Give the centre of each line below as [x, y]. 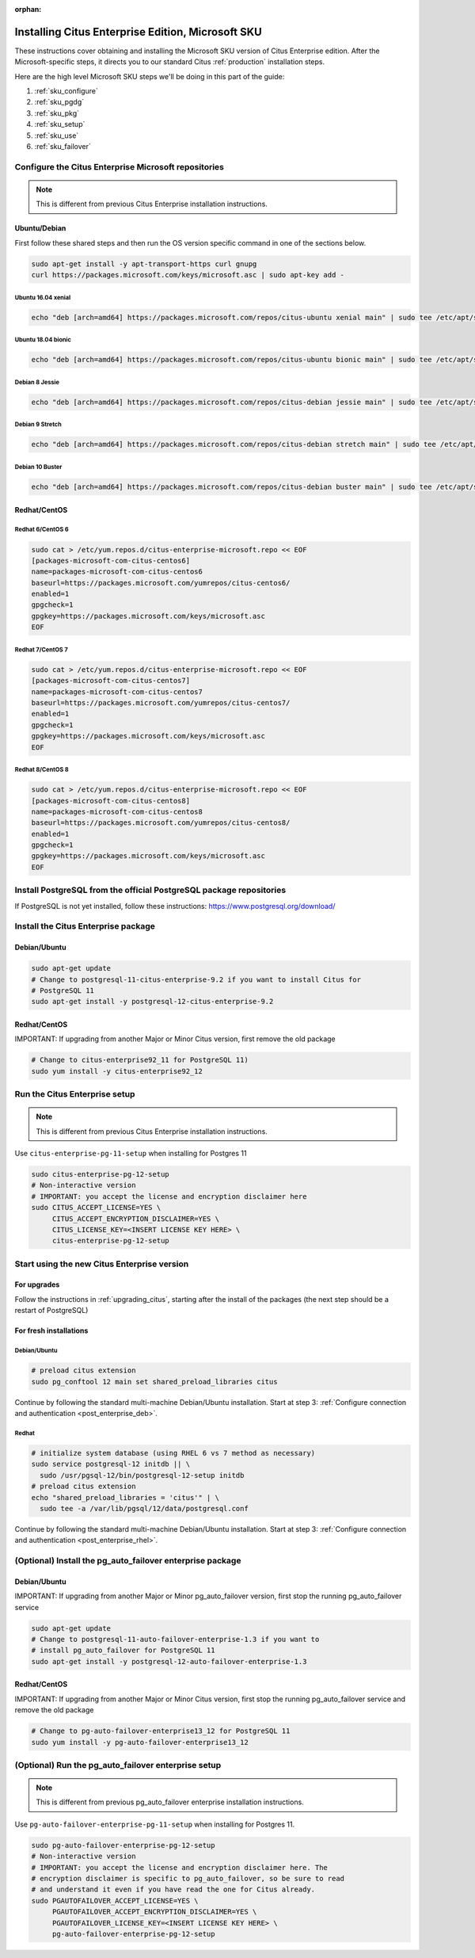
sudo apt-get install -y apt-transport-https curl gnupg [144, 264]
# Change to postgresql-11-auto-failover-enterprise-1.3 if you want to [175, 1639]
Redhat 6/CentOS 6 [42, 530]
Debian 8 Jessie [37, 382]
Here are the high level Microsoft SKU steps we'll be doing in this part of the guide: [150, 76]
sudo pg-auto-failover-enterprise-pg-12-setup [123, 1845]
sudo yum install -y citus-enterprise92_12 [117, 1071]
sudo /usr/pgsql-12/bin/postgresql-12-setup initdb [142, 1475]
